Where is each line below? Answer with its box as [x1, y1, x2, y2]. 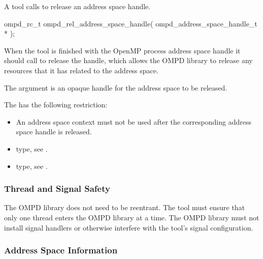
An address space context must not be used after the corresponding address [16, 116, 251, 127]
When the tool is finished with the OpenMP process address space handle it [4, 45, 241, 55]
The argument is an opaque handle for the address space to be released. [4, 82, 227, 93]
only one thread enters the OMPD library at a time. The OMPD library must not [4, 212, 259, 222]
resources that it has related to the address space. [4, 65, 158, 75]
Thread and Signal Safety [4, 182, 110, 195]
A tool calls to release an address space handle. [4, 1, 151, 11]
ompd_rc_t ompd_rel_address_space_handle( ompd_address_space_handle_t [4, 18, 257, 28]
